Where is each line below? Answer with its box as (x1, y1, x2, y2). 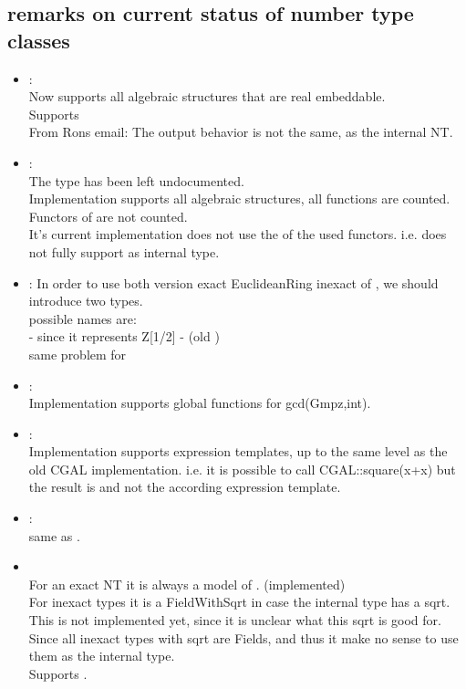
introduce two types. (28, 291, 143, 310)
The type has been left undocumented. (28, 171, 244, 190)
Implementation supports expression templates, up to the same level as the (28, 442, 448, 461)
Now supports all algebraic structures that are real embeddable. (28, 87, 386, 106)
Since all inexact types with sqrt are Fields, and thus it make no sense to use (28, 628, 459, 647)
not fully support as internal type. (28, 242, 220, 261)
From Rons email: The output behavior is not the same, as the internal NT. (28, 122, 453, 141)
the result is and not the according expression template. (28, 477, 341, 496)
